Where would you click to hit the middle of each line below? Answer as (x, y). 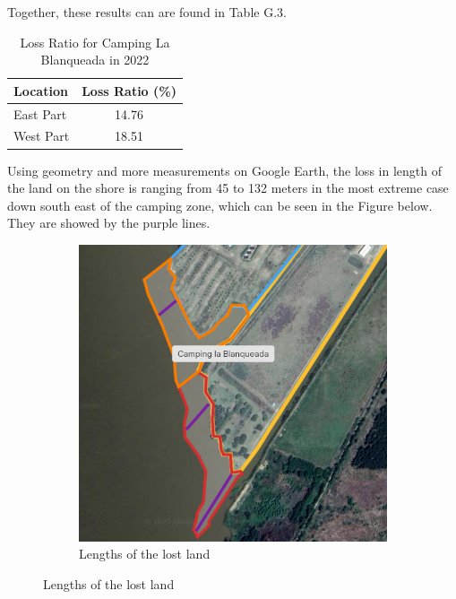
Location (41, 90)
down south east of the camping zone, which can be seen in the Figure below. (220, 205)
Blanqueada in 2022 (95, 60)
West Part (42, 136)
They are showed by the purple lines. (109, 223)
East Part (40, 113)
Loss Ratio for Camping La (95, 42)
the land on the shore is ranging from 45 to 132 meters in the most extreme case (228, 188)
